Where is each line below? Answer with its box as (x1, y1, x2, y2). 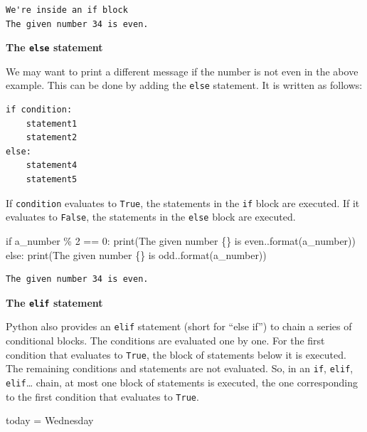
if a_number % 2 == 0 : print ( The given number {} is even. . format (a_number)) (6, 233, 356, 248)
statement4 (26, 160, 78, 171)
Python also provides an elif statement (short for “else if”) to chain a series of (6, 319, 352, 334)
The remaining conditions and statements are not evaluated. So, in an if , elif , (6, 361, 353, 376)
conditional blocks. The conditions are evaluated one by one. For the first (6, 333, 325, 348)
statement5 (26, 174, 78, 185)
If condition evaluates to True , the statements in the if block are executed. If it (6, 195, 360, 210)
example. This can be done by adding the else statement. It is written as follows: (6, 78, 363, 93)
